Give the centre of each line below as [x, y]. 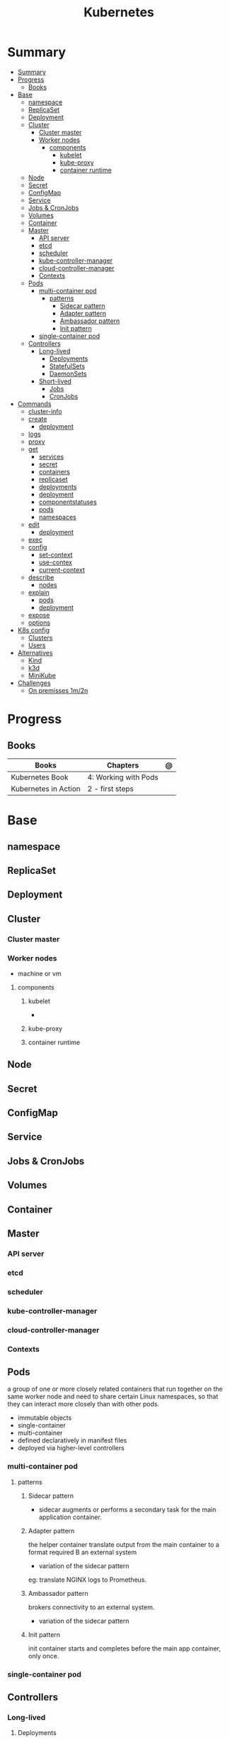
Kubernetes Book [40, 777]
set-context [56, 554]
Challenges [34, 683]
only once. [44, 1656]
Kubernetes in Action [46, 789]
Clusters [40, 638]
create [38, 419]
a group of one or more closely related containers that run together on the [115, 1389]
